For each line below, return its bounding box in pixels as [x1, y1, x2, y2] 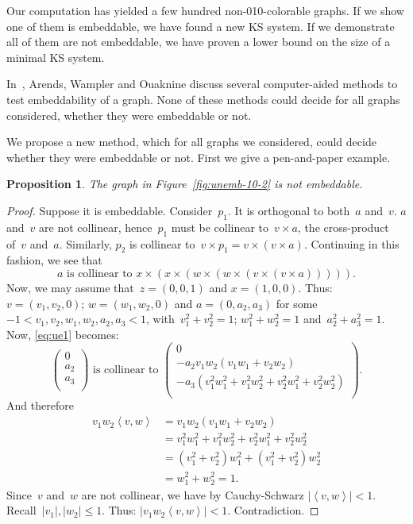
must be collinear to [171, 218, 269, 235]
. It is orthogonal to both [227, 202, 350, 218]
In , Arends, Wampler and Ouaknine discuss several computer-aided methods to [6, 75, 398, 92]
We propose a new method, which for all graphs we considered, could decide [6, 133, 376, 150]
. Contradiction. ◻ [227, 502, 319, 518]
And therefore [6, 397, 74, 414]
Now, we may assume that [6, 279, 134, 295]
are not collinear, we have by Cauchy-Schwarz [81, 486, 304, 503]
